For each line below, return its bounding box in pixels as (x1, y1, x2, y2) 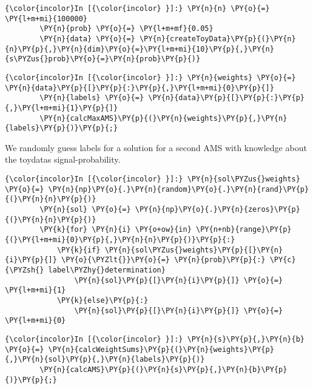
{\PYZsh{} (5, 265, 44, 274)
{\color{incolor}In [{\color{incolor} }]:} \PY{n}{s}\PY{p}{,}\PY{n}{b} (5, 334, 305, 343)
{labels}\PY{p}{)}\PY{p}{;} (5, 124, 118, 133)
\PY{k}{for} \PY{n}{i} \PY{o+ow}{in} (39, 225, 192, 234)
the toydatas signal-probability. (5, 153, 121, 166)
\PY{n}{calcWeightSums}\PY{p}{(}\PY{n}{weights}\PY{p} (48, 345, 274, 354)
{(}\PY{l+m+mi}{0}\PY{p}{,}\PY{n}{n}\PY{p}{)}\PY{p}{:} (5, 235, 235, 244)
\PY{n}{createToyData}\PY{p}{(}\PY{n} (139, 34, 296, 43)
